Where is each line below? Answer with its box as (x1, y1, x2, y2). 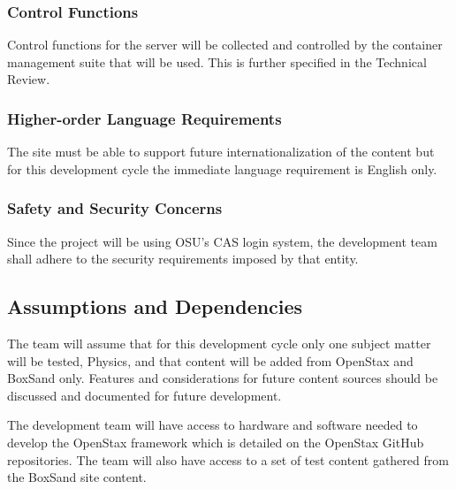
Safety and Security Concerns (7, 197, 223, 219)
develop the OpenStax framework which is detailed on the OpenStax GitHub (7, 432, 424, 451)
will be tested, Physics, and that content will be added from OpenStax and (7, 351, 414, 370)
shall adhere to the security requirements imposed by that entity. (7, 249, 359, 268)
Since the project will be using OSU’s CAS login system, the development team (7, 232, 437, 250)
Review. (7, 70, 50, 88)
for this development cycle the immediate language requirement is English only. (7, 159, 437, 178)
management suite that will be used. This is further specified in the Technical (7, 52, 427, 71)
